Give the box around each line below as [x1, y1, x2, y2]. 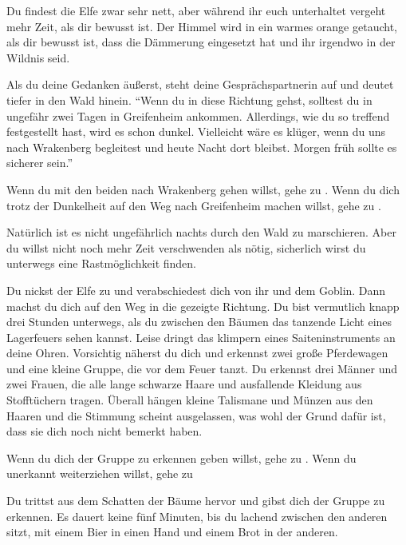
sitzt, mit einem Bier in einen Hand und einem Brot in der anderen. [6, 523, 338, 540]
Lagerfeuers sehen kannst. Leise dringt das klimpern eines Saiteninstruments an [6, 328, 396, 345]
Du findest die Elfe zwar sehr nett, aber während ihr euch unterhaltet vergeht [6, 2, 386, 18]
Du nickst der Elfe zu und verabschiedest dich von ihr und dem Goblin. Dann [6, 281, 386, 298]
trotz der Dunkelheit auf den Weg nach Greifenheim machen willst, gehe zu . [6, 197, 381, 213]
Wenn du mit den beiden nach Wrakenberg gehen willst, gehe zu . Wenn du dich [6, 181, 400, 197]
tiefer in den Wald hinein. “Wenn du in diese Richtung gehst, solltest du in [6, 91, 372, 108]
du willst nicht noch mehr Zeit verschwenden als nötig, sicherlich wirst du [6, 239, 366, 256]
